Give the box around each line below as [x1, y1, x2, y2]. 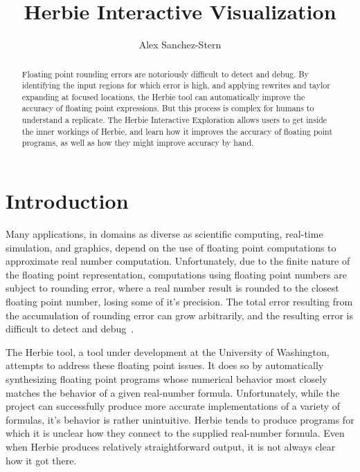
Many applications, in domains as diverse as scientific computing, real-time [6, 227, 323, 241]
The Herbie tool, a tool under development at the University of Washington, [6, 344, 330, 359]
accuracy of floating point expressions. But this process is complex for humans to [21, 102, 314, 114]
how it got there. [6, 453, 77, 467]
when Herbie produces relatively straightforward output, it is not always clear [6, 439, 336, 453]
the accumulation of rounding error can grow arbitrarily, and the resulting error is [6, 308, 353, 322]
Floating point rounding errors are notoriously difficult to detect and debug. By [21, 68, 309, 79]
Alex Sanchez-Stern [138, 37, 222, 52]
